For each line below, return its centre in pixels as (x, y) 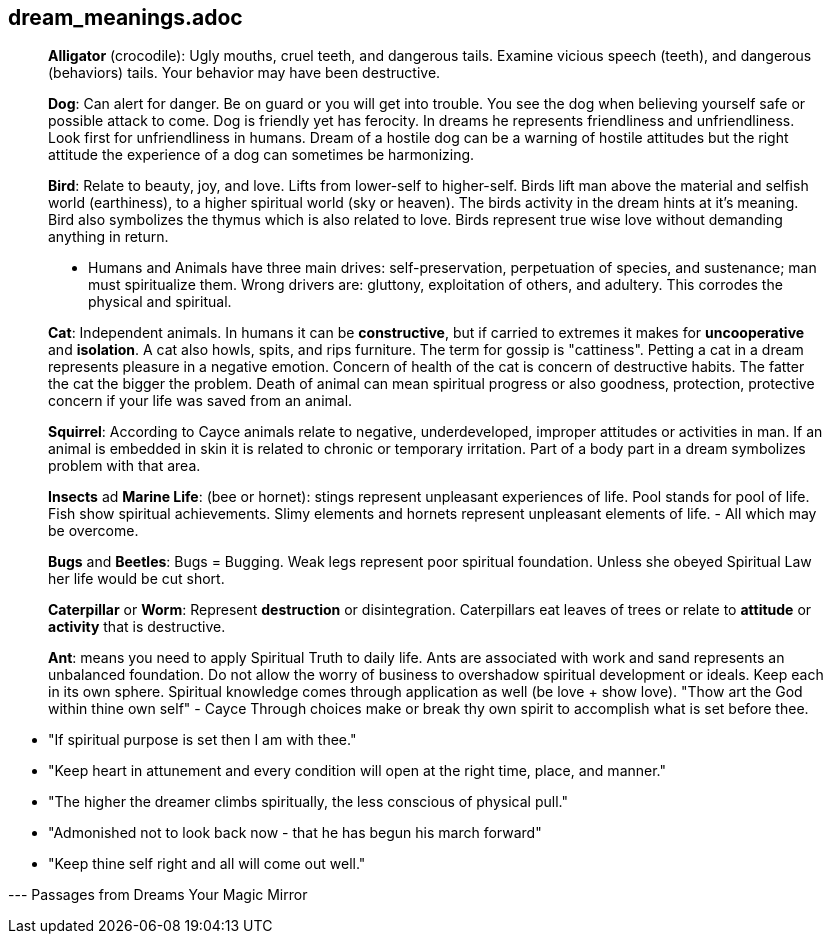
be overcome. (93, 531)
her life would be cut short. (136, 579)
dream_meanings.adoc (125, 17)
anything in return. (108, 237)
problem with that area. (124, 466)
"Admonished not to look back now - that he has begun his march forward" (295, 833)
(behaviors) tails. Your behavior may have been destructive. (244, 73)
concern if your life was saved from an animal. (200, 401)
